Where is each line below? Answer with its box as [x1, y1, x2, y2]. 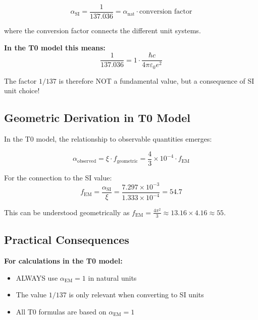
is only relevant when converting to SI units [69, 289, 204, 300]
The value [16, 289, 47, 300]
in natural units [88, 272, 137, 283]
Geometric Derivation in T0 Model [4, 110, 191, 125]
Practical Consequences [4, 232, 129, 247]
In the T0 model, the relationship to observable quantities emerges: [4, 134, 212, 144]
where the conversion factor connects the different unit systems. [4, 25, 201, 36]
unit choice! [4, 85, 40, 96]
